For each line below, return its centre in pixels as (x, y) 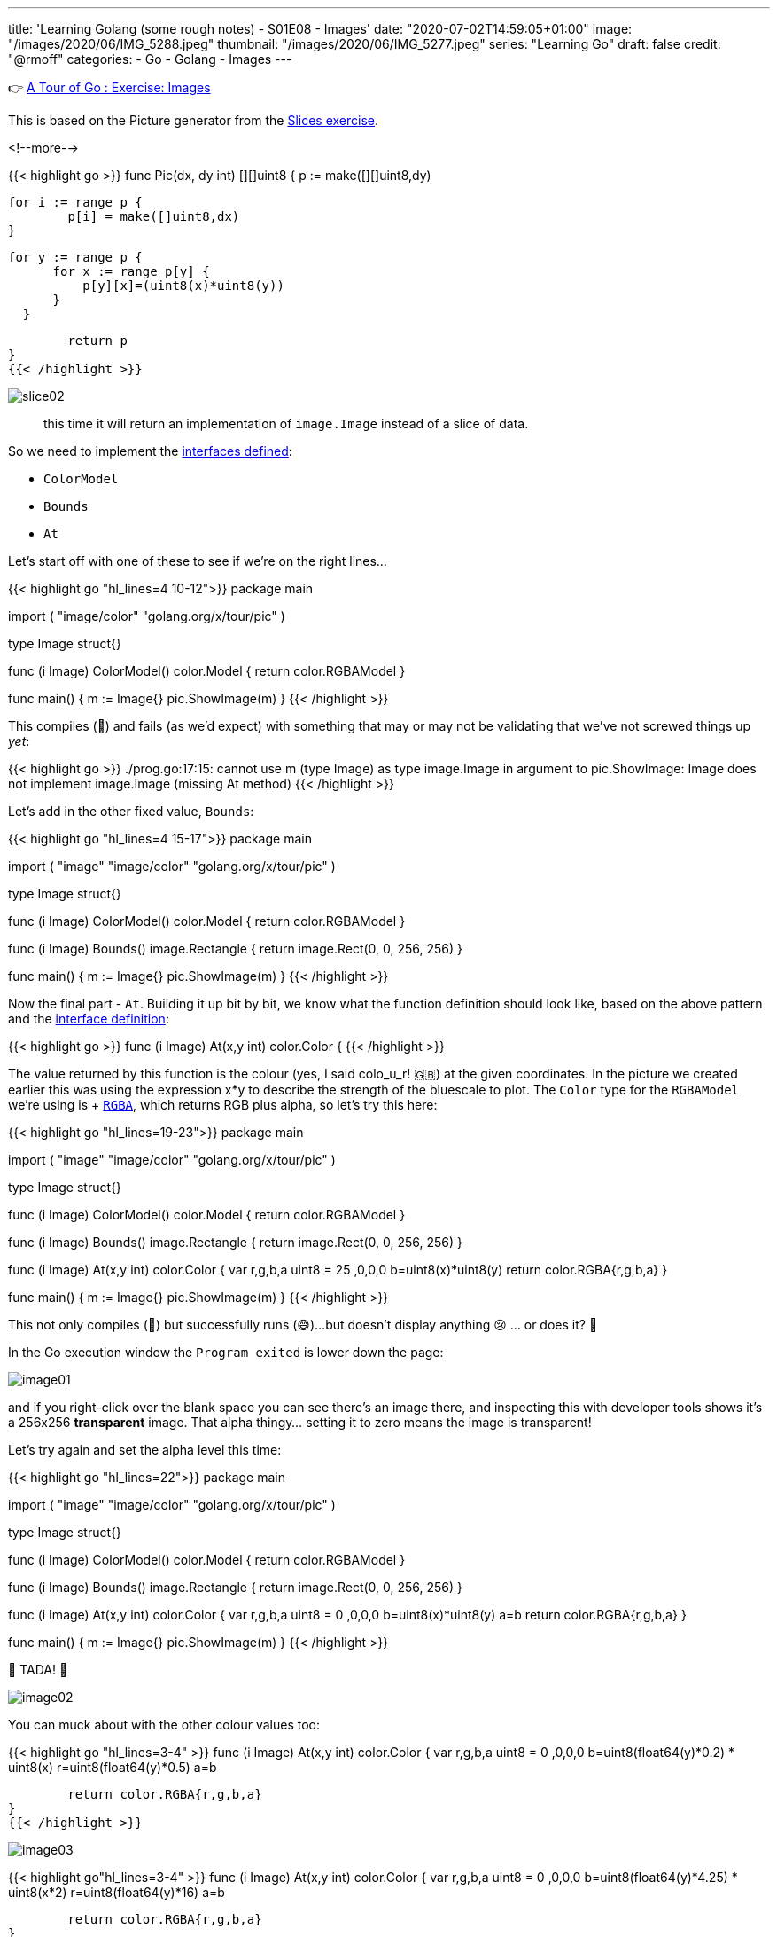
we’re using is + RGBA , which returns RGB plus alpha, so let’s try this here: (223, 1105)
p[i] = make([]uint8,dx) (154, 216)
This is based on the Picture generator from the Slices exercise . (194, 120)
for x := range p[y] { (131, 271)
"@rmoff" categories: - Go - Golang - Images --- (150, 59)
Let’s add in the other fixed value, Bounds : (131, 811)
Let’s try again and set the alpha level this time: (145, 1450)
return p (97, 341)
